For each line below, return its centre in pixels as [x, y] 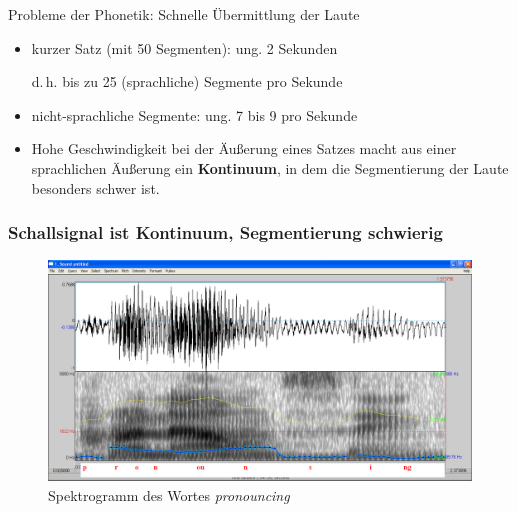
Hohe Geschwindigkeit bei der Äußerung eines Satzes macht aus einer [244, 148]
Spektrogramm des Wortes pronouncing [169, 495]
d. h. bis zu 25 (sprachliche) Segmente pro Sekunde [187, 81]
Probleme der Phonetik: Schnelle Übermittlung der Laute [184, 14]
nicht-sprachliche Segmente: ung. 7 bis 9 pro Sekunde [194, 114]
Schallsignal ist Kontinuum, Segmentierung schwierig [225, 232]
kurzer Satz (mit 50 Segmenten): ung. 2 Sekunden [184, 47]
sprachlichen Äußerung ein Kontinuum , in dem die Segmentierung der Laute [270, 167]
